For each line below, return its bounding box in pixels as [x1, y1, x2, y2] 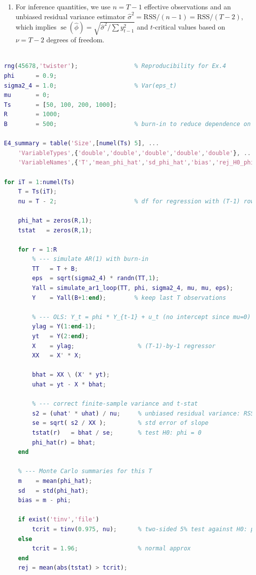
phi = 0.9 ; [4, 72, 57, 80]
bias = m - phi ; [18, 497, 71, 504]
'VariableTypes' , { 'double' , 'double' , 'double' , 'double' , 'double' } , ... [18, 149, 255, 157]
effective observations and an [144, 1, 231, 11]
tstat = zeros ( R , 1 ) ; [18, 226, 93, 234]
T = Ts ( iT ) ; [18, 188, 57, 195]
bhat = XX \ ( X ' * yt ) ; [32, 371, 110, 379]
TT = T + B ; [32, 265, 78, 272]
